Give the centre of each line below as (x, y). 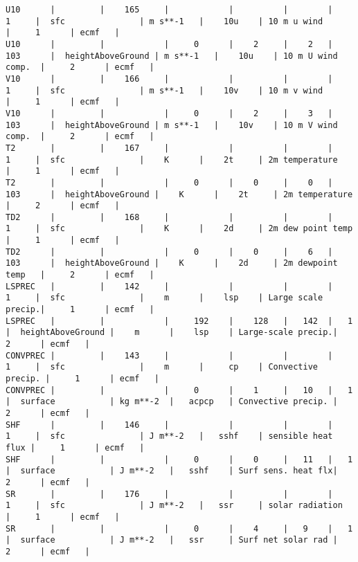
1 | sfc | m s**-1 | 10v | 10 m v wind (164, 90)
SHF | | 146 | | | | (169, 425)
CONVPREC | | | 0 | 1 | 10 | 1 (179, 390)
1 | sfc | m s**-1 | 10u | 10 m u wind (164, 21)
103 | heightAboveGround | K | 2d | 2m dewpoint (172, 263)
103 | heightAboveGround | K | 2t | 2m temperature (179, 194)
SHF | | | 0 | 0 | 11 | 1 (179, 459)
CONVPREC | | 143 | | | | (169, 355)
